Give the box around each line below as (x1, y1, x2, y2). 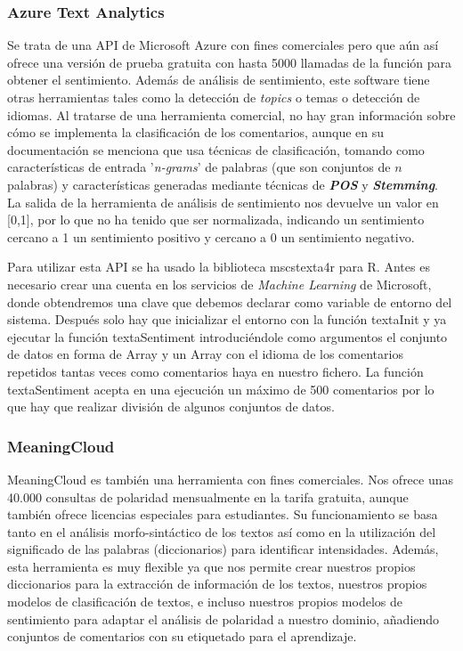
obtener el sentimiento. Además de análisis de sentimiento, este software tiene (7, 70, 430, 89)
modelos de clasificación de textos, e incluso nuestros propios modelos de (7, 592, 402, 611)
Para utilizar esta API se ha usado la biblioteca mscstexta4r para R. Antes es (7, 257, 430, 276)
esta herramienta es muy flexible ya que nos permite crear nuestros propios (7, 557, 416, 575)
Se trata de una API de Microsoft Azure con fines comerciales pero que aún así (7, 36, 439, 54)
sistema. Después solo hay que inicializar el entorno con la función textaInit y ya (7, 310, 447, 329)
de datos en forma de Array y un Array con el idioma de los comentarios (7, 345, 403, 363)
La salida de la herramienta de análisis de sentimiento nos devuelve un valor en (7, 192, 439, 211)
